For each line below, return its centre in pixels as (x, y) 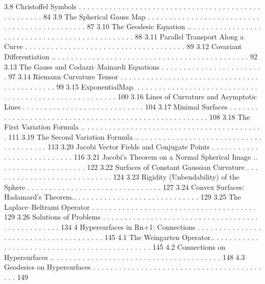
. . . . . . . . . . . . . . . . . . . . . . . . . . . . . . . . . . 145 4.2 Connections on (115, 247)
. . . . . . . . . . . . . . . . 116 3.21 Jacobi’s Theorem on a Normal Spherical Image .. (131, 156)
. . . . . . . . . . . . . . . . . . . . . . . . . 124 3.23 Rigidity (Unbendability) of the (122, 177)
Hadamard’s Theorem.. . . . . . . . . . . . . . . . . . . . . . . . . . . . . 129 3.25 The (123, 197)
